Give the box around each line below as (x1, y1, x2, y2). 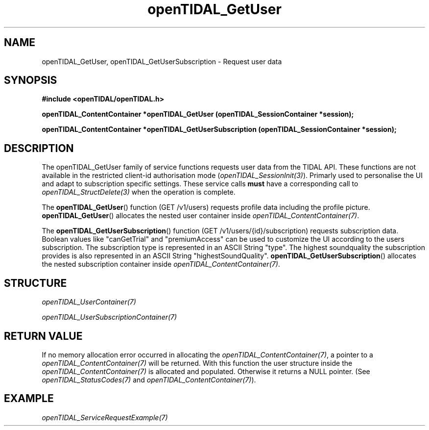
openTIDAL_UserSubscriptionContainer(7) (42, 313, 177, 322)
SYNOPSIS (4, 74, 57, 87)
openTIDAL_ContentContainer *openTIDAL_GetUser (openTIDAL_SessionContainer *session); (42, 110, 354, 119)
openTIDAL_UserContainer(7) (42, 298, 136, 306)
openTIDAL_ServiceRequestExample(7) (42, 413, 168, 422)
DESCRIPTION (4, 142, 74, 154)
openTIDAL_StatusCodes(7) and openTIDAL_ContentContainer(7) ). (42, 375, 256, 384)
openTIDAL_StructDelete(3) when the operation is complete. (42, 188, 236, 197)
